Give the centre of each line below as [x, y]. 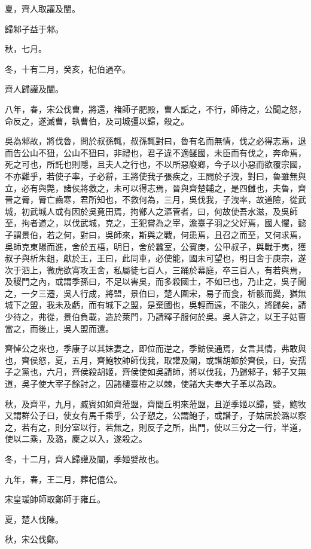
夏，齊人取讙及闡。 [42, 8]
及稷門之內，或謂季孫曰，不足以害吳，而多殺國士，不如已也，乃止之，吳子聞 [155, 281]
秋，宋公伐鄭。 [34, 539]
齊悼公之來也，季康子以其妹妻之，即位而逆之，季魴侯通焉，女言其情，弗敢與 [155, 348]
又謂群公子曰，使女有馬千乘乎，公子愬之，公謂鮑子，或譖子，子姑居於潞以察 [155, 415]
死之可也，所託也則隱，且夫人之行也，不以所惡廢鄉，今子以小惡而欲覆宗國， [155, 164]
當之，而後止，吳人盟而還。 [59, 328]
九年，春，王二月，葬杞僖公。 [63, 479]
